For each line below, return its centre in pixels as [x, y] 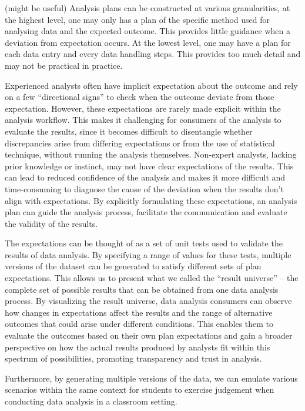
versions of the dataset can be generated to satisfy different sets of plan [133, 266]
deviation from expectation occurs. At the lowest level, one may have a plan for [148, 42]
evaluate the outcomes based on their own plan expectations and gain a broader [149, 335]
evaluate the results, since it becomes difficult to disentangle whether [129, 131]
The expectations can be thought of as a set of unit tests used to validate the [144, 243]
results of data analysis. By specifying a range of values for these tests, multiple [148, 254]
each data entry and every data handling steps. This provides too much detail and [153, 54]
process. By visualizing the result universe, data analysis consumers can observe [148, 301]
